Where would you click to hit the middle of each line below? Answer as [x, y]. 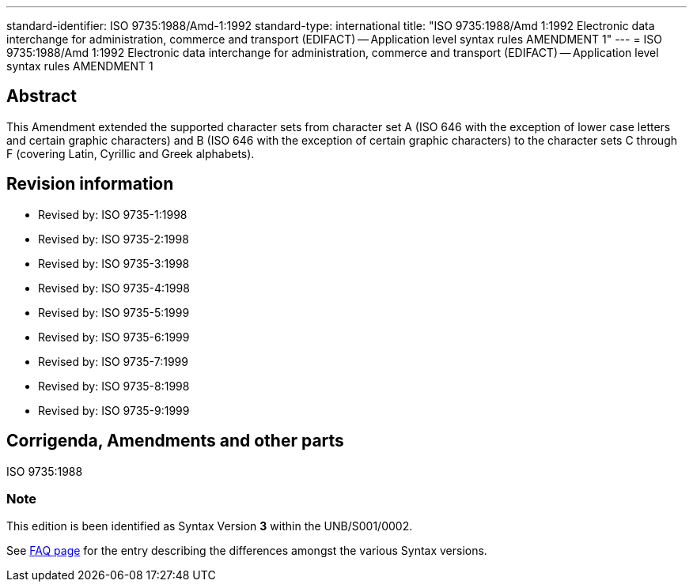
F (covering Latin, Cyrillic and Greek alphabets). [131, 153]
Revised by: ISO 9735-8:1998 [114, 386]
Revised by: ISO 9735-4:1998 [114, 288]
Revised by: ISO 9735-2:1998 [114, 239]
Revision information [90, 184]
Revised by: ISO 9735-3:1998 [114, 263]
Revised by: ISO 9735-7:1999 [113, 361]
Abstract [42, 96]
